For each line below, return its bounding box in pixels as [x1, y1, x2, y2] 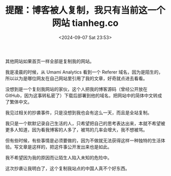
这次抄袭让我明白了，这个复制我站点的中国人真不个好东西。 [5, 165, 130, 171]
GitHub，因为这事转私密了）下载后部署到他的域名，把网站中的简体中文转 [5, 92, 158, 98]
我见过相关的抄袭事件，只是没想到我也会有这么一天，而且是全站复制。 [5, 110, 152, 116]
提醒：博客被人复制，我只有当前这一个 [5, 5, 166, 16]
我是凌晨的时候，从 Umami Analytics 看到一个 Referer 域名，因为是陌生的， [5, 69, 163, 75]
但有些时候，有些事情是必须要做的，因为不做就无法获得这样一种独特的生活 [5, 137, 161, 144]
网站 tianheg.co [52, 17, 119, 29]
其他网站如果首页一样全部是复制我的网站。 [5, 58, 94, 64]
